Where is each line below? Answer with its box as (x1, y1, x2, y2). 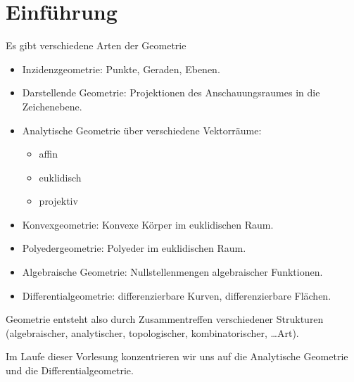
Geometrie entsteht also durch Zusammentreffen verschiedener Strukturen (6, 312, 324, 326)
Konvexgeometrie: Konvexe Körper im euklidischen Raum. (22, 217, 274, 231)
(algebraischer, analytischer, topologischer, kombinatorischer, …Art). (6, 325, 299, 340)
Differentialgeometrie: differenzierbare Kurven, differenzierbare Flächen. (22, 288, 331, 303)
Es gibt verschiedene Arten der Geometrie (6, 38, 187, 53)
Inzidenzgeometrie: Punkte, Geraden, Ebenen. (22, 61, 220, 76)
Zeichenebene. (22, 98, 82, 113)
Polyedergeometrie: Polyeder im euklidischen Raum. (22, 241, 246, 255)
